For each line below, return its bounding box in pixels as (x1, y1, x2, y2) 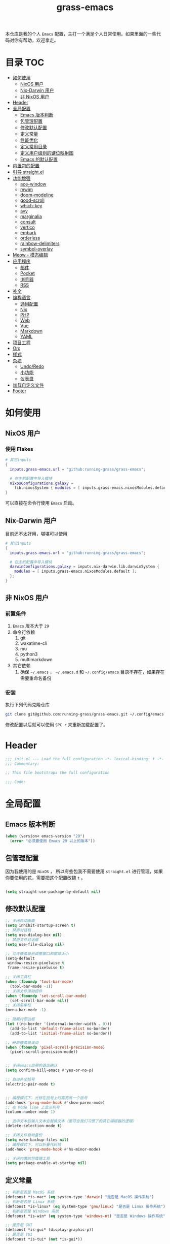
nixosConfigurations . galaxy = (10, 481, 73, 486)
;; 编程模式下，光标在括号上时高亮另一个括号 (5, 1095, 88, 1100)
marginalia (20, 213, 42, 220)
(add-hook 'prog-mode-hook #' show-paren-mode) (5, 1100, 105, 1105)
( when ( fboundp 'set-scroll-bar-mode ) (5, 993, 87, 999)
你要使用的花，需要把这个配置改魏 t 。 (5, 875, 86, 881)
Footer (12, 388, 27, 394)
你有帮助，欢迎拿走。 (14, 37, 59, 43)
